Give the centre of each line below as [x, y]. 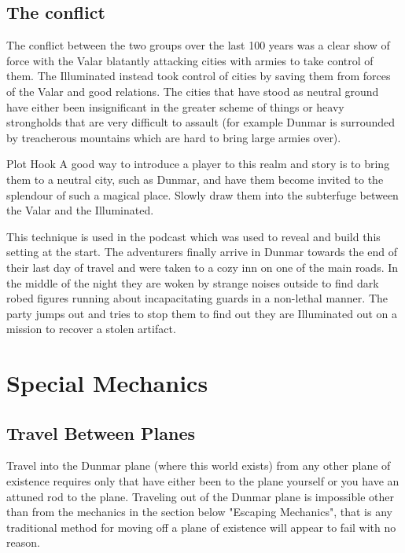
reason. [23, 542]
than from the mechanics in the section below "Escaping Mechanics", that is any [199, 512]
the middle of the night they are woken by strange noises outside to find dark [193, 282]
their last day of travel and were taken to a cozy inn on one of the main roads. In [202, 267]
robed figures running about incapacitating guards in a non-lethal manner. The [197, 298]
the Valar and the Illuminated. [80, 210]
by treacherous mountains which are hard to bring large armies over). [174, 137]
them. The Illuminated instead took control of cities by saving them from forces [199, 76]
